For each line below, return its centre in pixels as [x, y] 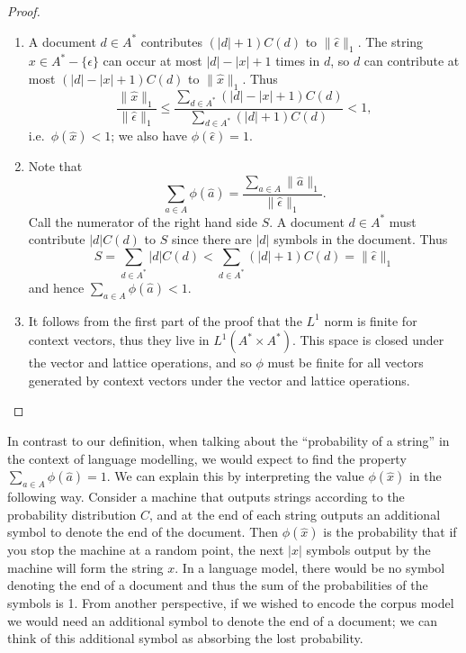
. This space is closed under [368, 340]
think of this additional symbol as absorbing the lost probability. [185, 638]
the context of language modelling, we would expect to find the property [207, 458]
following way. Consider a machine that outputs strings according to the [206, 497]
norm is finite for [371, 320]
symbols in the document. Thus [361, 239]
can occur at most [152, 61]
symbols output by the [368, 550]
